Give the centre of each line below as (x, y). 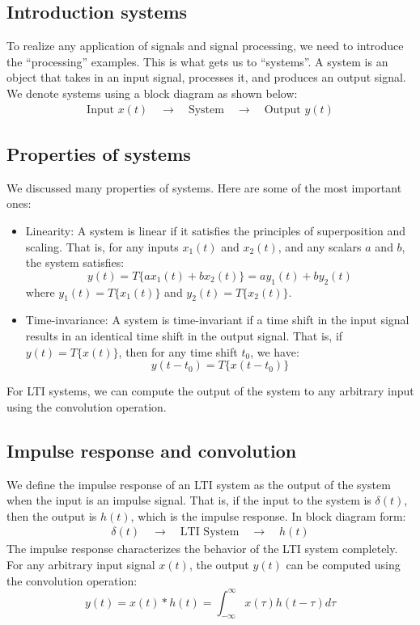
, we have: (275, 351)
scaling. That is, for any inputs (102, 246)
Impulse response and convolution (152, 450)
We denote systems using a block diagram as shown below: (152, 93)
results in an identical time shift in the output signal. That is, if (184, 335)
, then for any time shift (178, 351)
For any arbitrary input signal (81, 564)
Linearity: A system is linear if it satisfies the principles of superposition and (216, 230)
